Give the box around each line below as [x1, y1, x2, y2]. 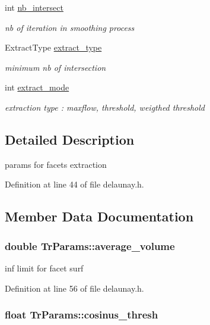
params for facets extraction [5, 158, 107, 170]
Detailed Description [5, 130, 135, 148]
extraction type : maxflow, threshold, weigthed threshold [5, 101, 205, 113]
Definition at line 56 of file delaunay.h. [5, 282, 144, 294]
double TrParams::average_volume [5, 238, 175, 253]
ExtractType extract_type [5, 41, 102, 54]
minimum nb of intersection [5, 61, 106, 73]
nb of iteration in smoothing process [5, 21, 135, 33]
